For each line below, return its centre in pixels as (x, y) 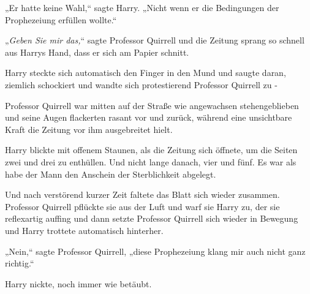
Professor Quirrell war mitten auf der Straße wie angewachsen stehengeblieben (152, 105)
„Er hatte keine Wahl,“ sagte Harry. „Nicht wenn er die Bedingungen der (142, 7)
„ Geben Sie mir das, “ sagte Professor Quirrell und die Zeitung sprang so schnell (155, 40)
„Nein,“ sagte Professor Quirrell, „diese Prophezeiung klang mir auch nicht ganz (155, 251)
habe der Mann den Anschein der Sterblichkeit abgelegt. (111, 174)
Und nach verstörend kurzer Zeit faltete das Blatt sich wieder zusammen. (142, 194)
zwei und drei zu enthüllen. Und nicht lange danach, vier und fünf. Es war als (151, 161)
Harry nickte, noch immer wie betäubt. (78, 283)
